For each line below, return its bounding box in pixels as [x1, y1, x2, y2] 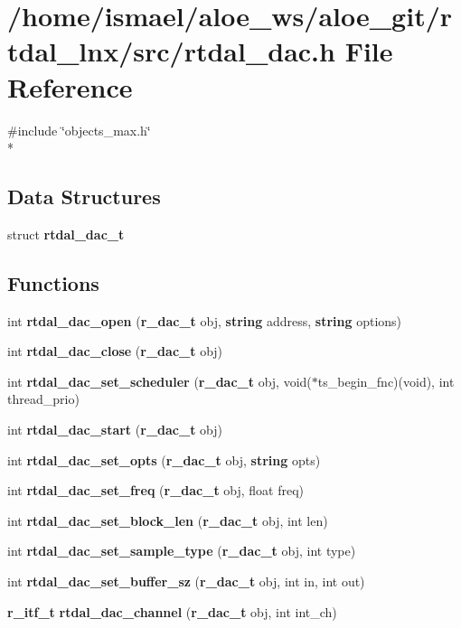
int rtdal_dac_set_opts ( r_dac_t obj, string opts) [7, 450, 321, 469]
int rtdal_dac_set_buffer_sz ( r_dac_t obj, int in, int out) [7, 572, 365, 591]
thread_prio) [7, 389, 80, 408]
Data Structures [7, 183, 161, 211]
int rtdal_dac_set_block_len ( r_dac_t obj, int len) [7, 511, 328, 530]
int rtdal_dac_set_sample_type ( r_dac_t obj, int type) [7, 541, 356, 560]
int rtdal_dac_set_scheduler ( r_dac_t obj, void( [7, 371, 312, 390]
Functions [7, 268, 99, 296]
